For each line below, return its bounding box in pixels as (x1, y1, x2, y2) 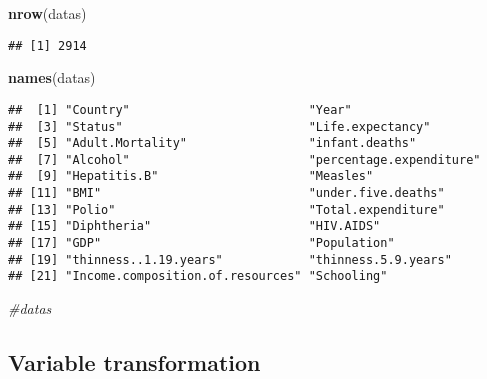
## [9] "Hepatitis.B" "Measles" (8, 169, 374, 184)
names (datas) (8, 67, 96, 88)
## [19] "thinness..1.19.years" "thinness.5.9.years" (8, 252, 452, 267)
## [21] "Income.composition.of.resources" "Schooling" (8, 269, 388, 284)
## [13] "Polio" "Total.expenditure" (8, 202, 445, 217)
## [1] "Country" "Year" (8, 102, 352, 117)
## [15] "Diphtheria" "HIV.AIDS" (8, 219, 381, 234)
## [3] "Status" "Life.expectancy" (8, 119, 431, 134)
